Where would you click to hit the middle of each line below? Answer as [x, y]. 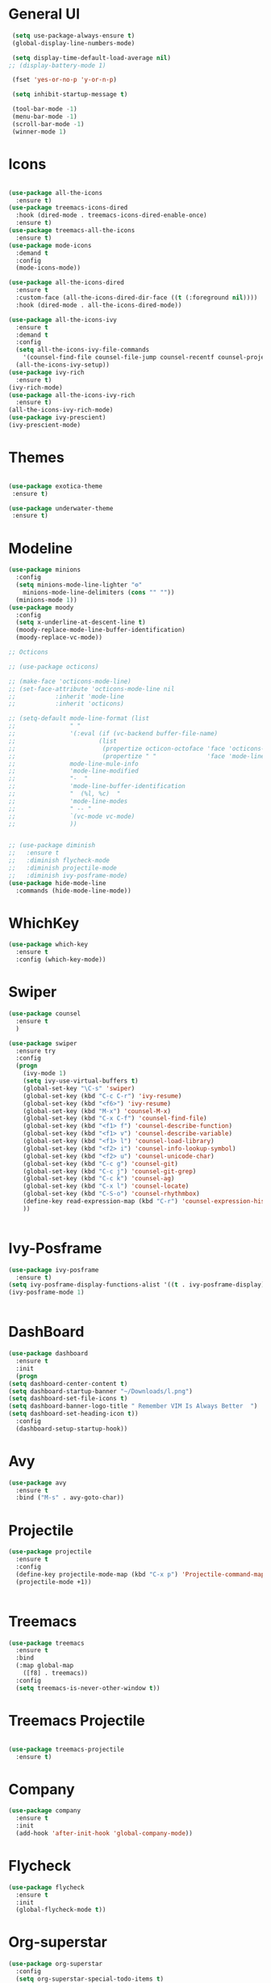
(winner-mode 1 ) [39, 131]
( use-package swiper [43, 1043]
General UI [44, 14]
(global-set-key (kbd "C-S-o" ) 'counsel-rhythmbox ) [111, 1194]
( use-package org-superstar [56, 1964]
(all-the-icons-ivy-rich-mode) [61, 410]
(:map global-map [45, 1666]
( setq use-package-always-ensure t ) [73, 36]
